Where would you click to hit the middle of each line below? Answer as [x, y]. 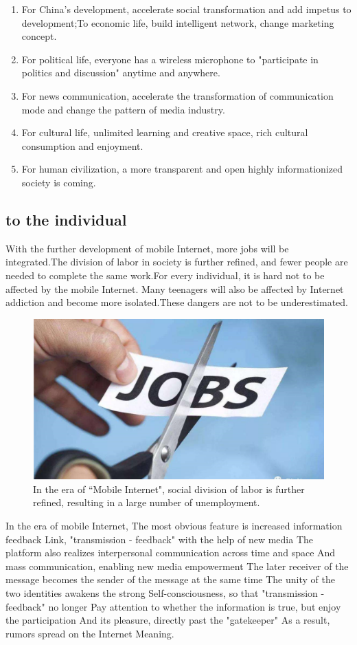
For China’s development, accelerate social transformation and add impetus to [186, 9]
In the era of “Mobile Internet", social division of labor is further [169, 489]
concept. [39, 36]
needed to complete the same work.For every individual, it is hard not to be [165, 275]
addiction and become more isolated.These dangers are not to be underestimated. [177, 302]
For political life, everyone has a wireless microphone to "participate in [170, 59]
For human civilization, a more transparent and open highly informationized [182, 169]
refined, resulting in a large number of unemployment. [147, 502]
